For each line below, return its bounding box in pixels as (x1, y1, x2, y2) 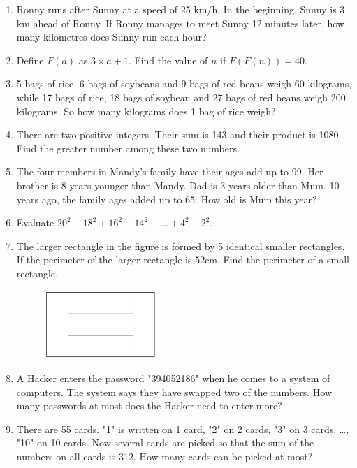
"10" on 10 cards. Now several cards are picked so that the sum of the (16, 435, 314, 450)
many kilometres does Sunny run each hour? (16, 29, 207, 44)
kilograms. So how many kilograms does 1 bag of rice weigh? (16, 103, 276, 118)
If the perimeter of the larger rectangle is (16, 252, 192, 267)
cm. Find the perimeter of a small (205, 252, 349, 267)
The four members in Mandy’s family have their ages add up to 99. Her (16, 164, 323, 179)
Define (16, 52, 44, 67)
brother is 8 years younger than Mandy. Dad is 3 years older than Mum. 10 (16, 177, 340, 192)
